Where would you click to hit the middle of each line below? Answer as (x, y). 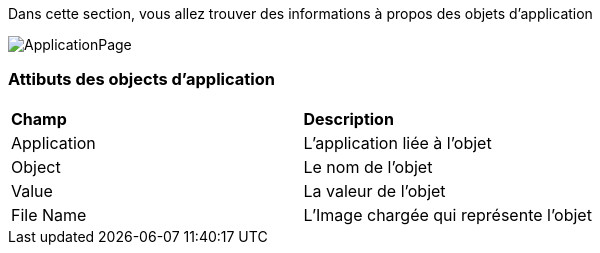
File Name (49, 214)
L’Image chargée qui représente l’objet (447, 214)
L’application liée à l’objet (397, 142)
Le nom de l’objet (368, 166)
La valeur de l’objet (374, 190)
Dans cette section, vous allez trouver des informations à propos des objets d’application (300, 13)
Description (348, 118)
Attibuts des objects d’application (141, 79)
